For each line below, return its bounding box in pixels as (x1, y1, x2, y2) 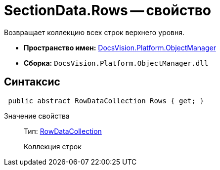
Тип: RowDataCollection (24, 127, 102, 135)
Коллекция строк (24, 142, 82, 151)
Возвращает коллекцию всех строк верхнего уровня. (4, 28, 184, 37)
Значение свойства (4, 111, 70, 120)
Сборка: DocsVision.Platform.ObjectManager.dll (24, 58, 209, 67)
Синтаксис (4, 76, 60, 88)
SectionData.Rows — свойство (4, 2, 212, 19)
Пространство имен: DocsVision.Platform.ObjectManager (24, 43, 216, 52)
